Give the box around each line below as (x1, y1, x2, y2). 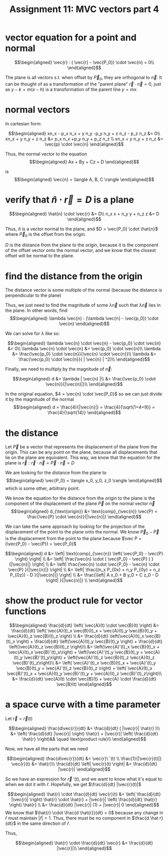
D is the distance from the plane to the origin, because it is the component (5, 242, 159, 248)
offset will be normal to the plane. (5, 253, 74, 259)
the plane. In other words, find (5, 307, 68, 313)
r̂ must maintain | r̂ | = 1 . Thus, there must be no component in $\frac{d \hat (5, 815, 159, 821)
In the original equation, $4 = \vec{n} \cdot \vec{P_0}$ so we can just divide (5, 391, 162, 397)
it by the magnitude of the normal (5, 397, 74, 403)
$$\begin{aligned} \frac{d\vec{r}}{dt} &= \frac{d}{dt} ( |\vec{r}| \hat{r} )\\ (8, 725, 160, 731)
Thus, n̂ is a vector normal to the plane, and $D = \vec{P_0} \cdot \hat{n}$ (5, 226, 158, 232)
